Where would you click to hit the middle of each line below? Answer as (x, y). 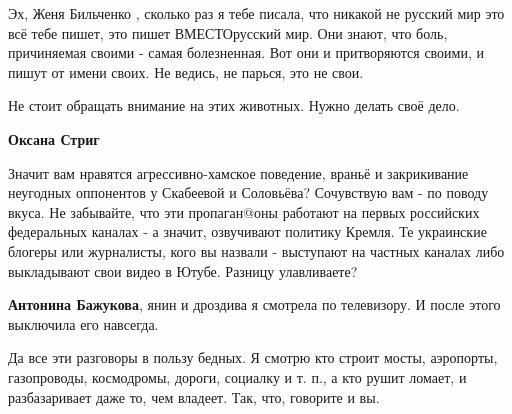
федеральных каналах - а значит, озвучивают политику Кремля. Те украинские (247, 231)
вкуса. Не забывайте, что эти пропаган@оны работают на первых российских (244, 211)
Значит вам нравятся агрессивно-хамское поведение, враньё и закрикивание (238, 172)
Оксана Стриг (54, 138)
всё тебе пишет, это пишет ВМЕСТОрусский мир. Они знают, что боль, (228, 32)
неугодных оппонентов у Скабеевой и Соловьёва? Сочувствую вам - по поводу (248, 192)
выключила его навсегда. (83, 323)
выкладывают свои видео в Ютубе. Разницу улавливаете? (183, 270)
